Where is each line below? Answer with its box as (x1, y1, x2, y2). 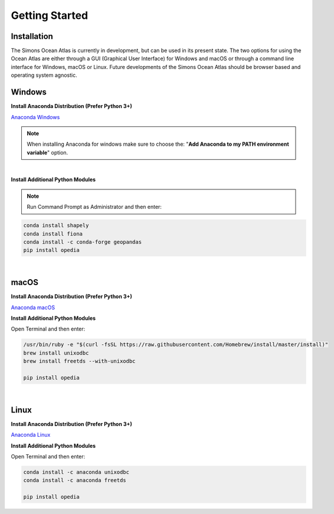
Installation (11, 31, 53, 41)
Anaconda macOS (11, 304, 55, 311)
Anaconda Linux (11, 431, 51, 438)
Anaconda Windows (11, 113, 60, 120)
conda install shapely (23, 222, 89, 229)
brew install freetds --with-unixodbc (23, 358, 136, 365)
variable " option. (27, 149, 68, 156)
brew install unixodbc (23, 349, 89, 356)
